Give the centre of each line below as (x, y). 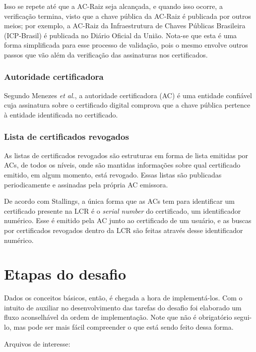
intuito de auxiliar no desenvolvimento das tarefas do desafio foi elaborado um (123, 307)
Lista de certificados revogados (66, 137)
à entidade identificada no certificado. (61, 114)
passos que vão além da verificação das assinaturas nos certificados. (106, 54)
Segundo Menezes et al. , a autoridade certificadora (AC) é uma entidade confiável (128, 95)
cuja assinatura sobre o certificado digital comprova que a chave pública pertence (127, 105)
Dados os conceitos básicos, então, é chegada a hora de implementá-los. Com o (123, 298)
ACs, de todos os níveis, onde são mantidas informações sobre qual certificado (122, 165)
